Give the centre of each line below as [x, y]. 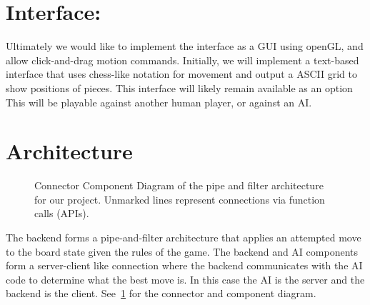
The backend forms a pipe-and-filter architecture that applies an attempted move [184, 237]
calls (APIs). [62, 213]
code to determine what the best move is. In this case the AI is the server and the [185, 279]
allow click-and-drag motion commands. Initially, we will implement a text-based [182, 60]
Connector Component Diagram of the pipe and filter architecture [179, 185]
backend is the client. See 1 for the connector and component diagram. [161, 293]
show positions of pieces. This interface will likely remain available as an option [179, 87]
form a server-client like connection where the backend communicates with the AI [184, 265]
